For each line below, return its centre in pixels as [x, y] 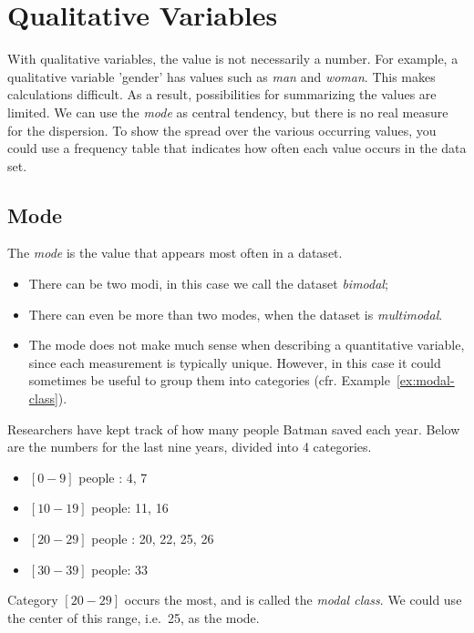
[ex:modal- [425, 380]
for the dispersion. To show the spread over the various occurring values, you [222, 130]
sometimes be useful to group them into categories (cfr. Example [209, 380]
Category [33, 600]
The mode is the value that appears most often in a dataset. [175, 253]
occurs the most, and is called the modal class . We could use [293, 600]
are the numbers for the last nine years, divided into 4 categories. [190, 447]
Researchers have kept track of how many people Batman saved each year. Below [234, 429]
